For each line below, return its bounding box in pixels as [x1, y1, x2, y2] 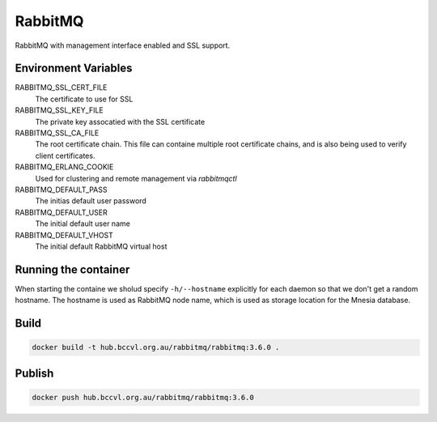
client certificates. [35, 151, 95, 160]
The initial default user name [35, 219, 131, 228]
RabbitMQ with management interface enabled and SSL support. [15, 40, 231, 50]
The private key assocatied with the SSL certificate [35, 117, 206, 126]
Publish [15, 366, 54, 380]
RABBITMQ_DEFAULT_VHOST [15, 230, 113, 240]
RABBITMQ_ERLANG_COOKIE [15, 162, 114, 172]
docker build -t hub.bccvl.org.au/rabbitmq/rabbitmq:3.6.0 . [32, 343, 280, 352]
